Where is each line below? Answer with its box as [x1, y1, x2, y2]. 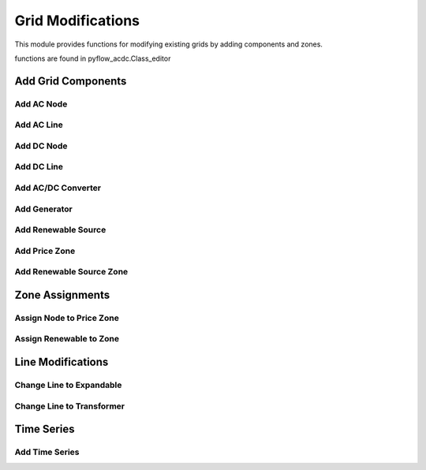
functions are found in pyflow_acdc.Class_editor [14, 54, 171, 63]
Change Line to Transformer [14, 401, 125, 412]
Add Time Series [14, 446, 80, 457]
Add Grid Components [14, 74, 127, 88]
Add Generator [14, 203, 73, 214]
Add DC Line [14, 162, 63, 173]
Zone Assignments [14, 288, 110, 301]
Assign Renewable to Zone [14, 334, 120, 345]
